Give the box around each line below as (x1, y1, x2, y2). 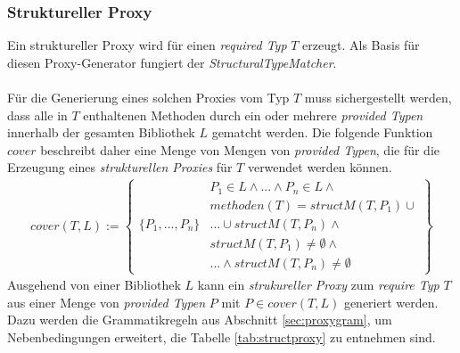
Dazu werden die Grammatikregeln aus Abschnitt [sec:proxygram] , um (7, 310, 392, 329)
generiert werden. (343, 292, 439, 311)
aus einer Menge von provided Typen (7, 292, 206, 311)
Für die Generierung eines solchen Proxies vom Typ (7, 88, 290, 106)
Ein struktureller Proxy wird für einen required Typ (7, 36, 287, 54)
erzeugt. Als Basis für (302, 36, 420, 54)
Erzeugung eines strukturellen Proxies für (7, 158, 233, 176)
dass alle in (7, 105, 68, 124)
